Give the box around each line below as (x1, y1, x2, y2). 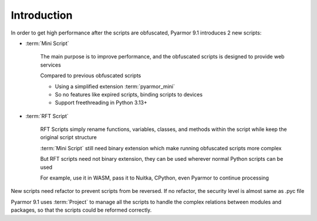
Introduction (11, 9, 73, 22)
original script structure (40, 134, 97, 141)
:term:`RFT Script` (25, 112, 69, 119)
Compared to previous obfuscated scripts (40, 72, 141, 79)
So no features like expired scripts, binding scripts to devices (55, 91, 203, 98)
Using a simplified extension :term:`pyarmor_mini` (55, 82, 176, 90)
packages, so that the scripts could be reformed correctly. (11, 206, 152, 213)
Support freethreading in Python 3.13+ (55, 99, 148, 106)
